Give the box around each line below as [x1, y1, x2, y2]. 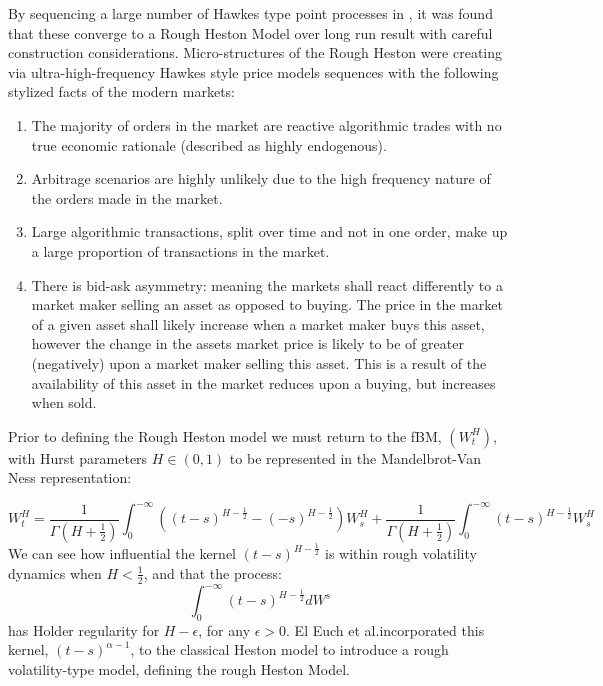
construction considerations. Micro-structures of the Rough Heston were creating [8, 42, 503, 63]
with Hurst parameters [8, 447, 148, 468]
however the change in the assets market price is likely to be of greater [31, 333, 464, 354]
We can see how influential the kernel [8, 543, 236, 564]
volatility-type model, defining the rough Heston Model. [8, 659, 350, 680]
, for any [198, 619, 251, 640]
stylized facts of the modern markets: [8, 81, 236, 102]
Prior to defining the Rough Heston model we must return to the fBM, [8, 425, 442, 446]
